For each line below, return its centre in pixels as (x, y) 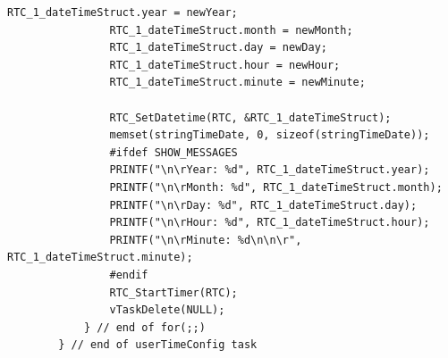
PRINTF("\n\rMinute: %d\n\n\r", (206, 240)
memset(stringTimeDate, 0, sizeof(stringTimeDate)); (270, 135)
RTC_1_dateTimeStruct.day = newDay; (218, 48)
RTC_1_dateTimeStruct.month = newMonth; (231, 30)
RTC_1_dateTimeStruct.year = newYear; (123, 12)
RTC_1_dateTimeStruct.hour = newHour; (225, 65)
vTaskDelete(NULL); (167, 310)
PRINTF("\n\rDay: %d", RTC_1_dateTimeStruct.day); (263, 205)
